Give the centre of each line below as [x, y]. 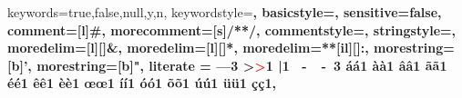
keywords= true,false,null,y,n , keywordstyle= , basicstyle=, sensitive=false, [225, 12]
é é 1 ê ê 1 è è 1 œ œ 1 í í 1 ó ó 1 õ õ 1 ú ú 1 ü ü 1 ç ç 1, [142, 83]
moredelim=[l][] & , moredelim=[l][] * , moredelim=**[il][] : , [188, 48]
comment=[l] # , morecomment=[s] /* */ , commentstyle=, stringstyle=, [232, 29]
